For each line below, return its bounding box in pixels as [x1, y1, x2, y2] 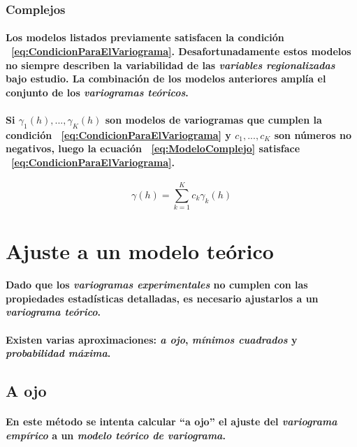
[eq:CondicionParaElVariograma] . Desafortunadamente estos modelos [11, 44, 351, 59]
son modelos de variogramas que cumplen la [105, 112, 322, 126]
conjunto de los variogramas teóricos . [6, 85, 189, 99]
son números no [274, 127, 352, 142]
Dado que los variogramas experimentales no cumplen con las [6, 277, 308, 292]
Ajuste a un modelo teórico [6, 236, 274, 265]
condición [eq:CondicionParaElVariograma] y [6, 127, 231, 142]
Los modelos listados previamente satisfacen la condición [6, 30, 284, 45]
